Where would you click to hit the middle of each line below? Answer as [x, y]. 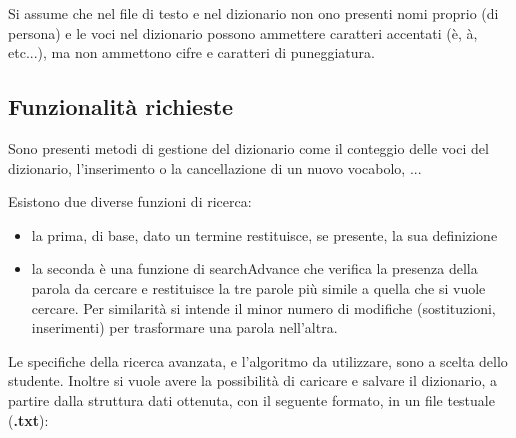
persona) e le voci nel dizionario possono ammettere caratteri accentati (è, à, [243, 32]
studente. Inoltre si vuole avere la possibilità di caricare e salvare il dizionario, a [253, 380]
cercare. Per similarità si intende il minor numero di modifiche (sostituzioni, [263, 307]
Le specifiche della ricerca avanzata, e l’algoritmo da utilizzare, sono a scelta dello [258, 360]
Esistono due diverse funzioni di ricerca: [130, 201]
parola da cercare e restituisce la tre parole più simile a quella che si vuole [258, 287]
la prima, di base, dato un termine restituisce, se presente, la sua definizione [264, 234]
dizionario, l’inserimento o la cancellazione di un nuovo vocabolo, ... [215, 167]
